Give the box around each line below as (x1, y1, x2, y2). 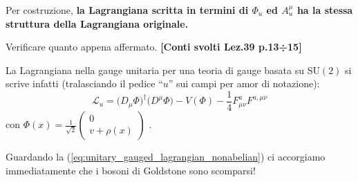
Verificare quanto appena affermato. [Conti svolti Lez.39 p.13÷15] (6, 39, 302, 54)
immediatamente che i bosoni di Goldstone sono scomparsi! (6, 163, 256, 177)
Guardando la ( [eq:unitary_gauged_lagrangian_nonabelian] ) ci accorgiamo (6, 149, 326, 164)
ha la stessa (296, 3, 353, 17)
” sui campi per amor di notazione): (168, 76, 320, 91)
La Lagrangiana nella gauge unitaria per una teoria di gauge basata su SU (6, 62, 320, 77)
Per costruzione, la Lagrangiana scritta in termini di (6, 3, 249, 17)
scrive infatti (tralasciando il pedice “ (6, 76, 163, 91)
